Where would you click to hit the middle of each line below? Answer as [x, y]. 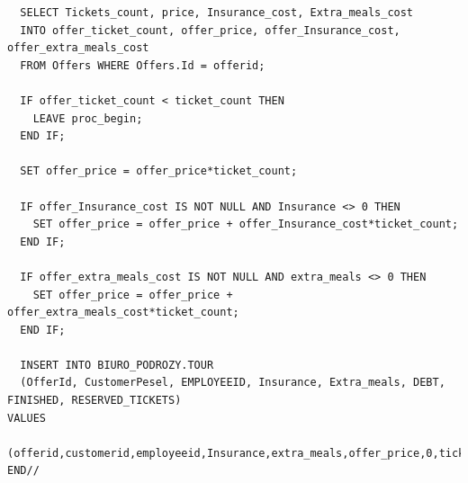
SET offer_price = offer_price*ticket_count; [159, 171]
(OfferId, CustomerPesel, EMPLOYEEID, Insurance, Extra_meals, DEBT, [233, 383]
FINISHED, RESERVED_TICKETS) [94, 401]
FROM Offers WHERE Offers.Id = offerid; [143, 65]
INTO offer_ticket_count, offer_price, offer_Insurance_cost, [210, 30]
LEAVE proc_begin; [88, 118]
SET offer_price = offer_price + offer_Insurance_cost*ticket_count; [246, 224]
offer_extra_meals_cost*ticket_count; [123, 313]
